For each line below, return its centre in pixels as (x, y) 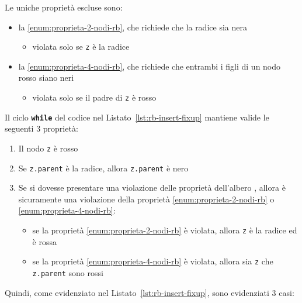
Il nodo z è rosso (48, 148)
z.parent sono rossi (68, 272)
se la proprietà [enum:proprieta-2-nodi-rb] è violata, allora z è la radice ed (165, 230)
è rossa (44, 241)
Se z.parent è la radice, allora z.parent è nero (103, 168)
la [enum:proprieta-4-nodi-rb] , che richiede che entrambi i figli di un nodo (150, 66)
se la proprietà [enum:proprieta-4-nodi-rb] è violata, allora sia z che (153, 261)
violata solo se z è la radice (81, 47)
